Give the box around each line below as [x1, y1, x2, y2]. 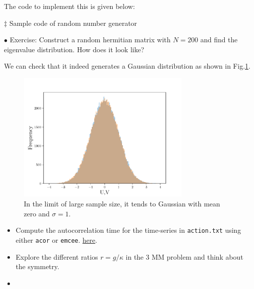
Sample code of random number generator [9, 17, 137, 28]
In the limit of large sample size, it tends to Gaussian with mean [24, 198, 220, 209]
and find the [200, 34, 238, 45]
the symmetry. [15, 261, 60, 272]
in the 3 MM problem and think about [126, 251, 244, 262]
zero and [24, 208, 50, 218]
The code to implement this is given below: [4, 1, 135, 11]
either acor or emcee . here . [15, 234, 97, 245]
